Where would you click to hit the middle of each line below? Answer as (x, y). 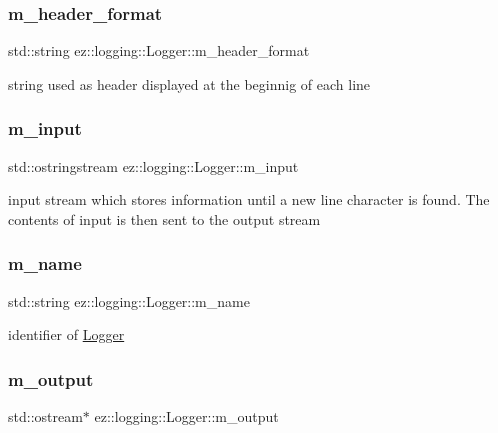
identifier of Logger (66, 334)
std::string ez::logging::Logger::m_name (129, 300)
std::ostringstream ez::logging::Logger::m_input (153, 165)
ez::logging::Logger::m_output (186, 416)
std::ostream (45, 416)
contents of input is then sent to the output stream (164, 218)
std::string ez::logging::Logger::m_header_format (159, 50)
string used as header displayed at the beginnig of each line (189, 83)
